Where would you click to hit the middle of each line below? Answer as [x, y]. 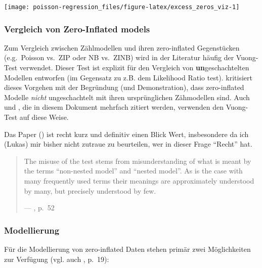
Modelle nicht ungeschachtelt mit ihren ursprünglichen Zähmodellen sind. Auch [127, 97]
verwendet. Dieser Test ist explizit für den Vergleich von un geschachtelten [134, 68]
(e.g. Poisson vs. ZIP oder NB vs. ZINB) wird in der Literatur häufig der [119, 57]
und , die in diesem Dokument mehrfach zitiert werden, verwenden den [114, 107]
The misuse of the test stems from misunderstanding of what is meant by [138, 161]
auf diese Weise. [44, 117]
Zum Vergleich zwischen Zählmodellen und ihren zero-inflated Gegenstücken [122, 47]
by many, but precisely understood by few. [90, 190]
